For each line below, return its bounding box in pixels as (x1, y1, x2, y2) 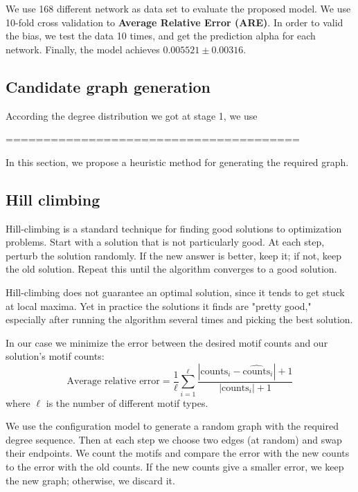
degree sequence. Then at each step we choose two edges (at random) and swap (6, 432, 342, 446)
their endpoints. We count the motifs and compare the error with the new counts (6, 446, 350, 460)
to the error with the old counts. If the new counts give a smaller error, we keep (6, 459, 344, 474)
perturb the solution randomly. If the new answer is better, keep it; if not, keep (6, 248, 342, 262)
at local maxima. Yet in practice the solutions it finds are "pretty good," (6, 298, 312, 313)
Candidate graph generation (6, 75, 211, 97)
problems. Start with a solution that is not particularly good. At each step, (6, 235, 325, 249)
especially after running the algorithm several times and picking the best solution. (6, 312, 353, 327)
